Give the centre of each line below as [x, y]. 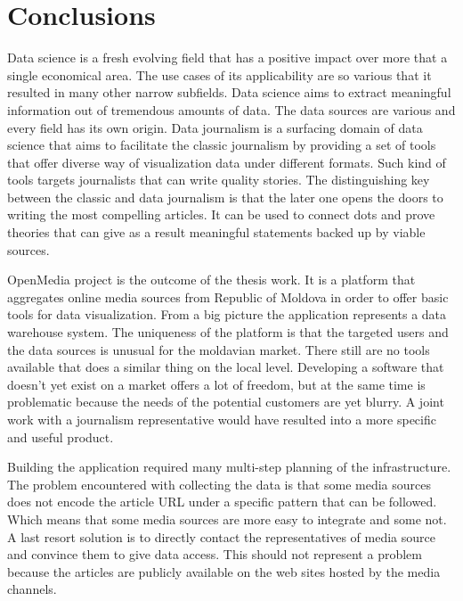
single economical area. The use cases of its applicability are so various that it [219, 74]
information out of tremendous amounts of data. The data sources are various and [231, 109]
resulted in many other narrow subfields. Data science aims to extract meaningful [229, 92]
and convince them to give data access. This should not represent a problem [215, 554]
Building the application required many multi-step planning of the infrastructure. [229, 467]
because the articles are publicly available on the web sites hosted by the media [224, 571]
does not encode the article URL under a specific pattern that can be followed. [222, 502]
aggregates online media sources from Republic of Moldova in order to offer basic [228, 296]
